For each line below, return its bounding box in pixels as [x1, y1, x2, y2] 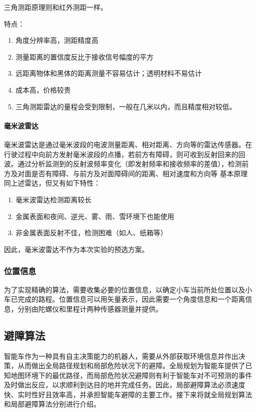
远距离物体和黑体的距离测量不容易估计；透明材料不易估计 [15, 68, 202, 78]
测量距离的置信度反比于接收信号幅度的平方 [15, 51, 154, 62]
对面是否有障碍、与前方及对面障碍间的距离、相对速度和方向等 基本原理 [17, 168, 248, 178]
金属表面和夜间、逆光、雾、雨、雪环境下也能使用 [15, 211, 174, 221]
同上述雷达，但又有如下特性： [4, 178, 100, 188]
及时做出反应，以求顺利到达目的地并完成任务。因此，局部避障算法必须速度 [4, 380, 245, 390]
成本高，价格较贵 [15, 84, 71, 95]
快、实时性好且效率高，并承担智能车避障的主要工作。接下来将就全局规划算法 [4, 389, 252, 399]
